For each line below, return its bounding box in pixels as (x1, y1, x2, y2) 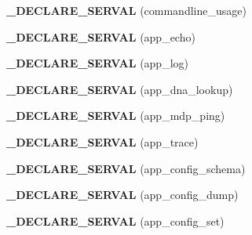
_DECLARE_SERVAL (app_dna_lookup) (6, 81, 233, 97)
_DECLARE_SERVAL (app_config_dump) (6, 186, 239, 203)
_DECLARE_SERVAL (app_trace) (6, 133, 199, 150)
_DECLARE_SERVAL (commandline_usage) (6, 2, 247, 18)
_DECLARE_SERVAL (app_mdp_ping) (6, 107, 225, 124)
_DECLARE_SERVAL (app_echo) (6, 28, 195, 45)
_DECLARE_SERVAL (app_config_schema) (6, 160, 246, 176)
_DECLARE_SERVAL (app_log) (6, 55, 188, 71)
